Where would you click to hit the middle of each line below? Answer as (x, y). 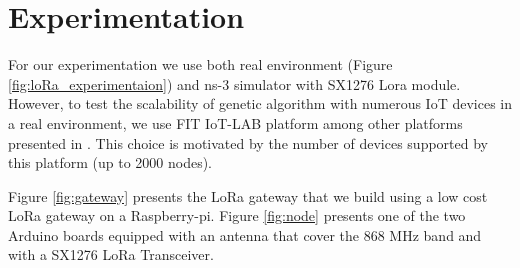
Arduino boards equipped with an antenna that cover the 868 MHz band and (245, 234)
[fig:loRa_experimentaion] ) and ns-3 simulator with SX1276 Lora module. (234, 83)
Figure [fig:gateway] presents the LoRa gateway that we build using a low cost (248, 195)
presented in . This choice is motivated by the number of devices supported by (248, 142)
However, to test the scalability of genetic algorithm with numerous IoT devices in (260, 103)
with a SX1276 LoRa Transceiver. (111, 254)
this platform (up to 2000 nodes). (110, 162)
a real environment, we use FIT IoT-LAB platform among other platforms (235, 122)
